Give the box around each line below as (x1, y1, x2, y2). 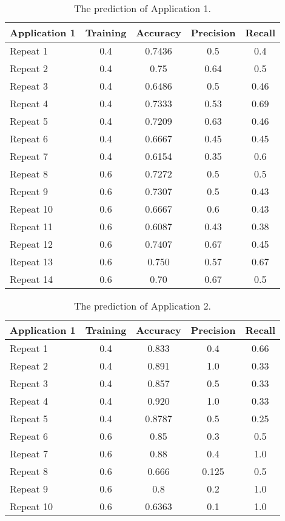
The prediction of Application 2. (74, 299, 211, 313)
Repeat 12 (10, 237, 53, 251)
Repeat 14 (10, 272, 53, 286)
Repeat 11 (10, 219, 53, 233)
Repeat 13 (10, 254, 53, 268)
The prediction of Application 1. (74, 1, 211, 15)
